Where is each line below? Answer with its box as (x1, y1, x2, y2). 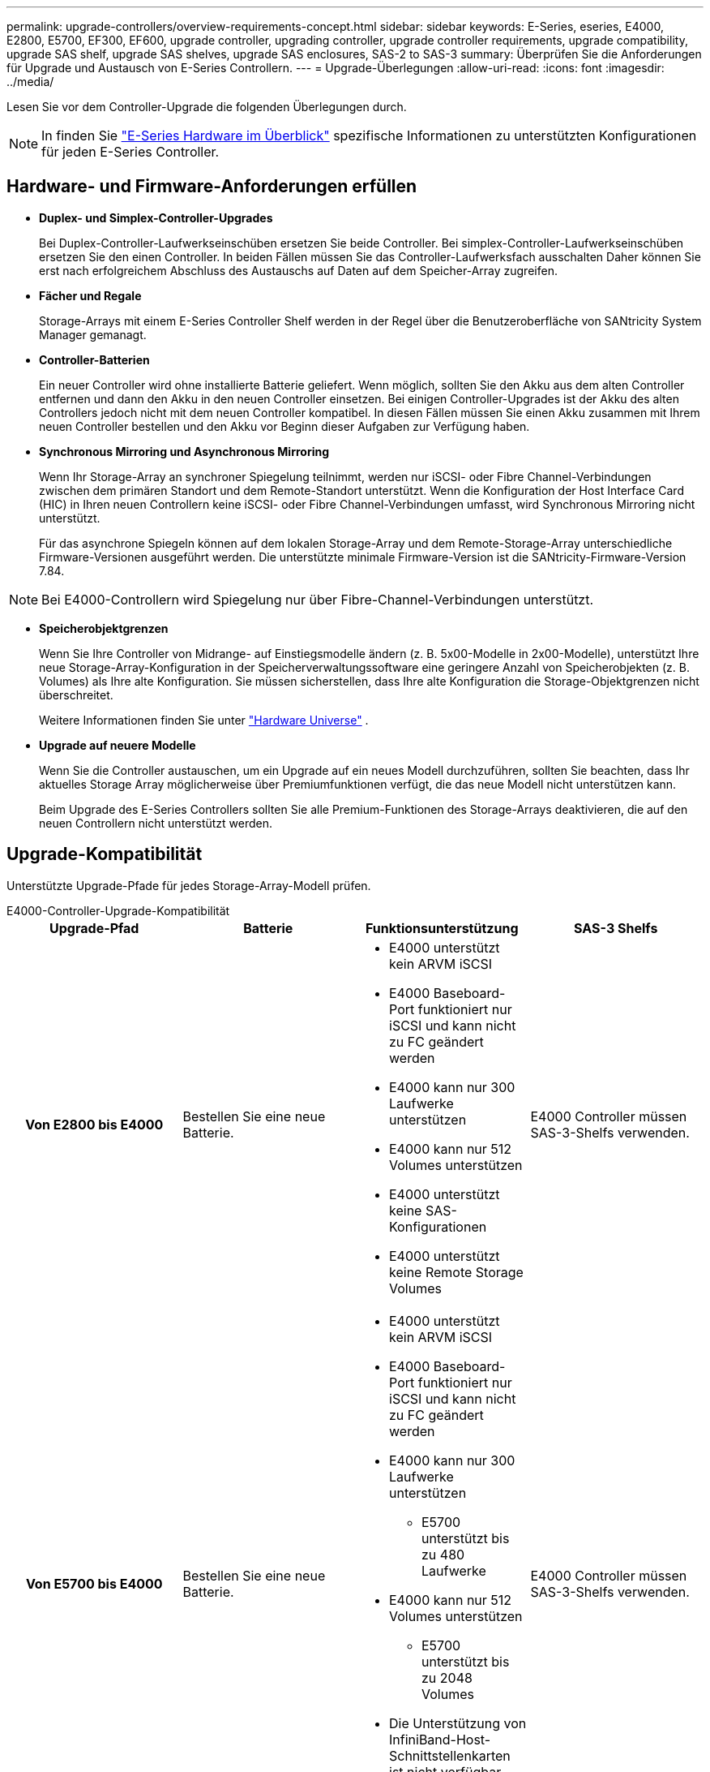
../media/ (6, 75, 54, 88)
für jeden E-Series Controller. (41, 144, 220, 160)
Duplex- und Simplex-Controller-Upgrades (39, 210, 273, 225)
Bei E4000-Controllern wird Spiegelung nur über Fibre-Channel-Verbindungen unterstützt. (41, 591, 594, 608)
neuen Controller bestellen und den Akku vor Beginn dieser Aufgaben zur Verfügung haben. (39, 419, 530, 433)
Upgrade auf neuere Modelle (39, 738, 196, 752)
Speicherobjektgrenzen (39, 621, 169, 635)
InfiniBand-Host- (389, 1731, 491, 1748)
